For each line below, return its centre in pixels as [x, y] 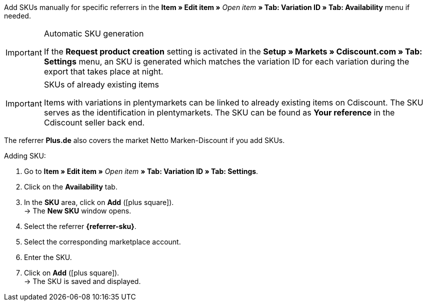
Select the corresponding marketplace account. [102, 242]
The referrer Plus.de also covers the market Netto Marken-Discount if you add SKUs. [144, 140]
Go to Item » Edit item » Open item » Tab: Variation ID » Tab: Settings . [141, 171]
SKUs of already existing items [101, 84]
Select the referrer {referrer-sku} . [80, 226]
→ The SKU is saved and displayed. [82, 281]
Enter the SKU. [48, 257]
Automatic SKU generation [94, 33]
